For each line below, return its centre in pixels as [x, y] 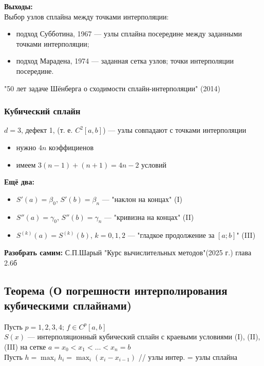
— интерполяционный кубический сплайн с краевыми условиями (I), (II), [144, 337]
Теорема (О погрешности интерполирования [116, 290]
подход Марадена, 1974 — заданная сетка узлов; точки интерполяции [125, 61]
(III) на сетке [25, 346]
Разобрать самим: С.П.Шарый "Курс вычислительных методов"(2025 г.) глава [128, 252]
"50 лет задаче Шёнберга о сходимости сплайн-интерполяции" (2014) [112, 88]
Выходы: [18, 6]
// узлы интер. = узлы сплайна [188, 357]
